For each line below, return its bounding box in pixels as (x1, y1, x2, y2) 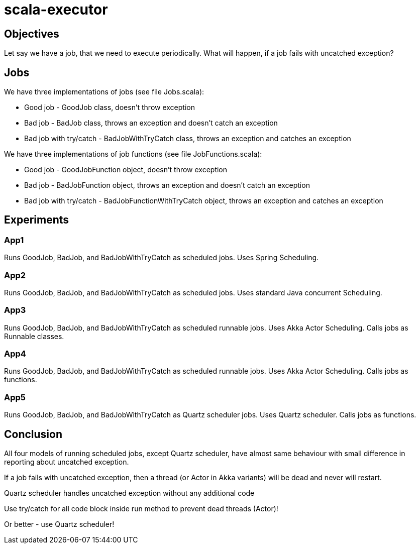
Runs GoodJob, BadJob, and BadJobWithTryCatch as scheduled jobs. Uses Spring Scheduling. (4, 253, 319, 262)
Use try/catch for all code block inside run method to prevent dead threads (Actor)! (4, 504, 278, 513)
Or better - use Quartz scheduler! (4, 520, 115, 529)
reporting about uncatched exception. (4, 458, 129, 467)
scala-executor (4, 1, 108, 18)
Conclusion (4, 427, 63, 441)
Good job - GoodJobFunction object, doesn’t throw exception (24, 165, 228, 174)
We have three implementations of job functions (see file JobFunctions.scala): (4, 150, 262, 159)
